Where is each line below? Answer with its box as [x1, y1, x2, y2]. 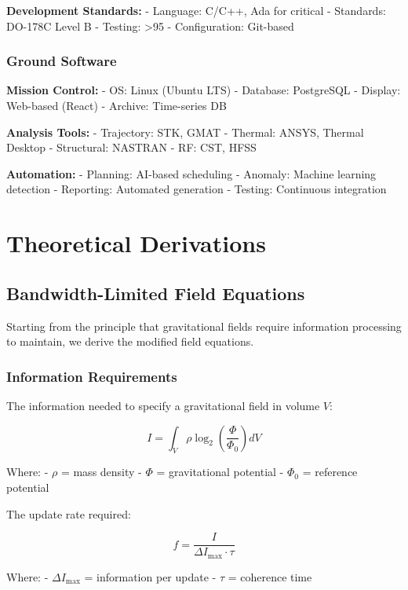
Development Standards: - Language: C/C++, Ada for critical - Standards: [6, 2, 386, 18]
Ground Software [6, 51, 117, 71]
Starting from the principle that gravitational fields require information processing [6, 317, 402, 334]
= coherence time [228, 568, 312, 585]
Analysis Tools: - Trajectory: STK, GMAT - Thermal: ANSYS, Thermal [6, 123, 364, 140]
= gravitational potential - [156, 464, 284, 480]
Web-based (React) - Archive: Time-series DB [6, 97, 227, 113]
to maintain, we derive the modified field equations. [6, 333, 254, 350]
